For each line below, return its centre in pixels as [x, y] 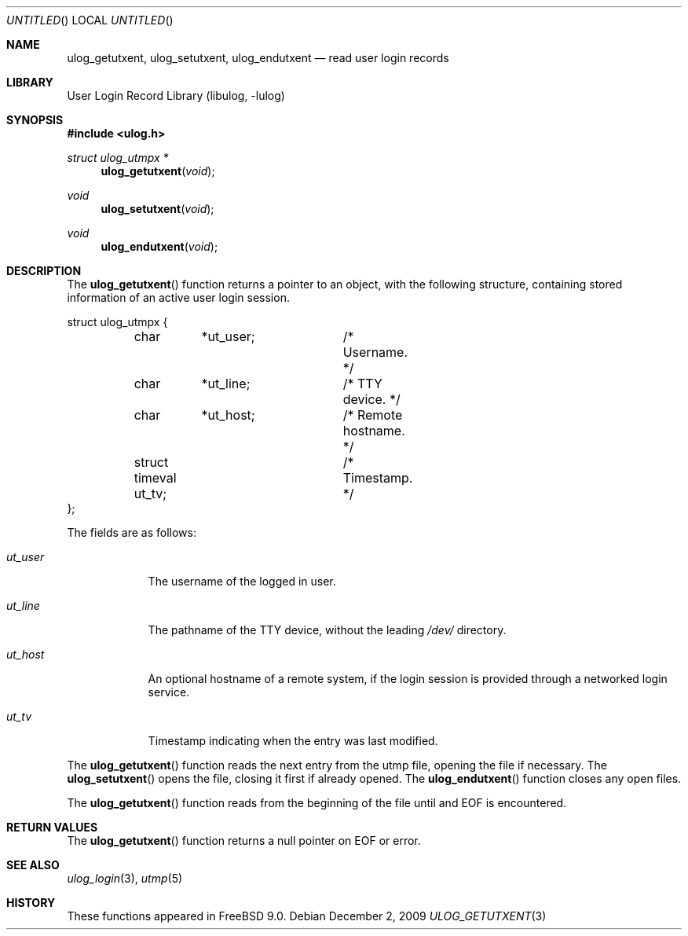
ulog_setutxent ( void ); [157, 209]
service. [169, 692]
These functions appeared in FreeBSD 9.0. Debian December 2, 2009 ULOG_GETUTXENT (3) [307, 916]
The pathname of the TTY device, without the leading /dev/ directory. [327, 630]
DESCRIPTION [44, 271]
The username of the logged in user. [242, 581]
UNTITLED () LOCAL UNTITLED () [90, 20]
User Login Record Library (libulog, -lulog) [176, 95]
